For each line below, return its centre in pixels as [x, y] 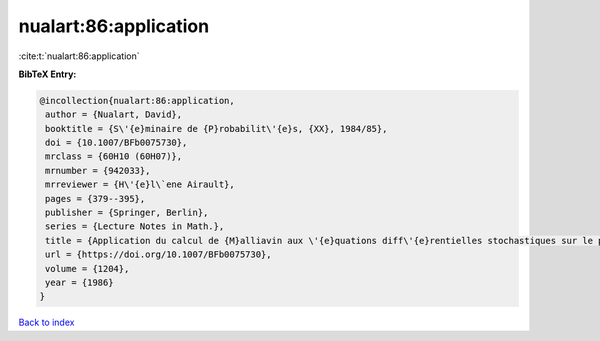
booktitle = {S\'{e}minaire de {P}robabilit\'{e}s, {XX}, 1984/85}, [216, 128]
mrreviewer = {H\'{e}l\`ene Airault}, [140, 184]
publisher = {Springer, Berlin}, [127, 213]
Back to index [46, 322]
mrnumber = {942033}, [98, 170]
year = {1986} [79, 282]
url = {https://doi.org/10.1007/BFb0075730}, [158, 254]
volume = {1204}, [87, 268]
